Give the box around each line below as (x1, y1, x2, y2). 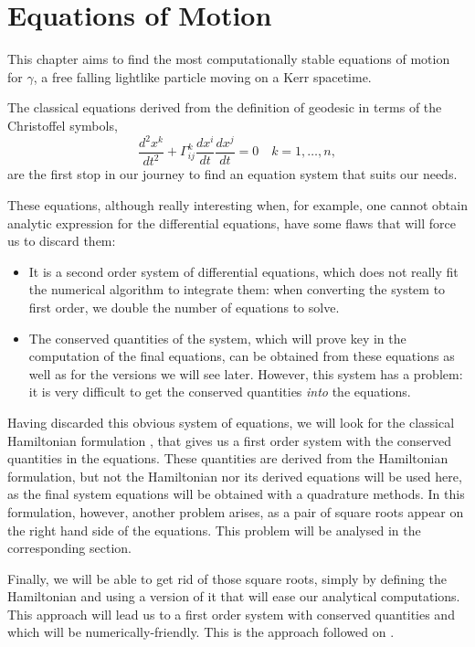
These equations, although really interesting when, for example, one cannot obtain (7, 196, 468, 214)
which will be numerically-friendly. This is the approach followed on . (7, 622, 395, 642)
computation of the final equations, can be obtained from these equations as (28, 346, 455, 366)
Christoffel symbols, (7, 115, 118, 134)
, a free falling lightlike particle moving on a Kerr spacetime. (33, 67, 372, 86)
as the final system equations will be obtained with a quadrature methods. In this (7, 484, 465, 504)
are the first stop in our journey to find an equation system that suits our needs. (7, 164, 458, 184)
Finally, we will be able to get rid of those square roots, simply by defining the (7, 568, 447, 588)
